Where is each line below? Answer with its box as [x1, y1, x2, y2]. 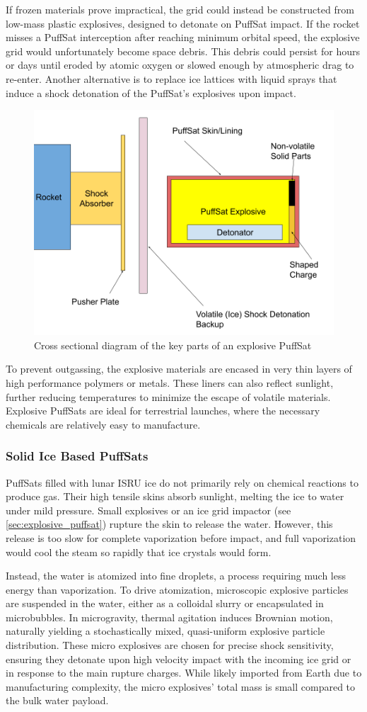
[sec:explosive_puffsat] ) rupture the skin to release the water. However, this [6, 516, 333, 531]
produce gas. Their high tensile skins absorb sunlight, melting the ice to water [6, 489, 344, 504]
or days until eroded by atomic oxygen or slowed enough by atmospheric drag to [6, 57, 354, 72]
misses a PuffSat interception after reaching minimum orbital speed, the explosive [6, 30, 360, 45]
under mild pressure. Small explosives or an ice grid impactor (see [6, 502, 291, 517]
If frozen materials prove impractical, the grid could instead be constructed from [6, 2, 354, 16]
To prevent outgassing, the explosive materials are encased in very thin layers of [6, 361, 352, 376]
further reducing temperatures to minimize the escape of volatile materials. [6, 389, 331, 404]
